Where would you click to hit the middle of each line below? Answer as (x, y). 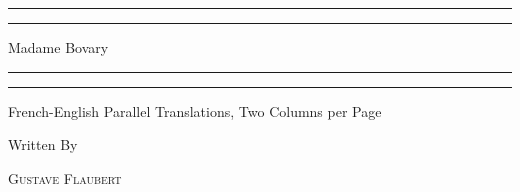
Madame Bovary (58, 47)
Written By (43, 144)
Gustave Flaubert (65, 177)
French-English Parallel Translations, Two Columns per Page (195, 110)
